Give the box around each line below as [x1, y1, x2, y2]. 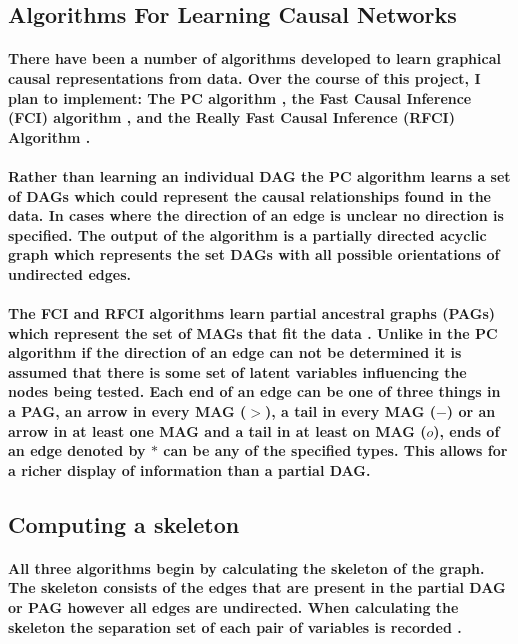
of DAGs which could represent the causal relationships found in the [8, 185, 491, 206]
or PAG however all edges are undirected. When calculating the [8, 597, 459, 617]
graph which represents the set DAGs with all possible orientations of [8, 244, 500, 265]
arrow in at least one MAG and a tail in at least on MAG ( [8, 420, 427, 441]
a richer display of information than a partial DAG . [8, 459, 371, 480]
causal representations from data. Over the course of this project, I [8, 67, 481, 88]
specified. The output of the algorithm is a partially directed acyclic [8, 224, 487, 245]
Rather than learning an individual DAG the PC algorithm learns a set [8, 165, 511, 186]
